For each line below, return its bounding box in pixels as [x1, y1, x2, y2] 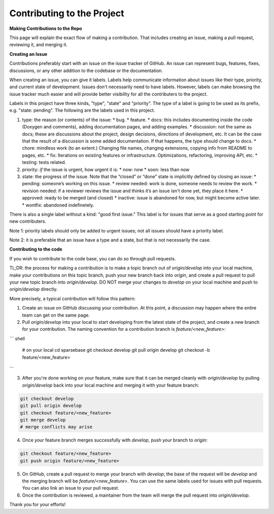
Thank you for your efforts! [9, 501, 66, 507]
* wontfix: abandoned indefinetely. [22, 202, 94, 208]
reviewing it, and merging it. [9, 42, 68, 48]
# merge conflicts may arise [20, 424, 93, 430]
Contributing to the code [9, 246, 63, 252]
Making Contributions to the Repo [9, 25, 82, 31]
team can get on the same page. [22, 312, 90, 318]
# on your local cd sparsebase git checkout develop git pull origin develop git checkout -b [22, 347, 210, 353]
